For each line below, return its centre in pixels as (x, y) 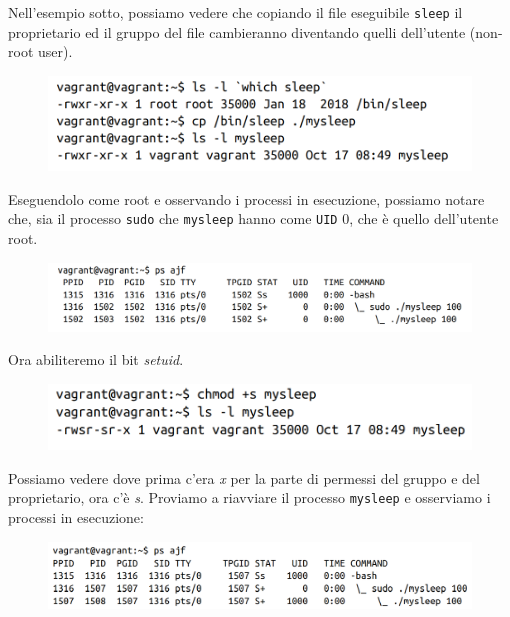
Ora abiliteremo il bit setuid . (96, 359)
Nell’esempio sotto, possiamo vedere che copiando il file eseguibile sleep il (235, 12)
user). (55, 51)
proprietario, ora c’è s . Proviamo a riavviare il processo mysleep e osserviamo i (249, 497)
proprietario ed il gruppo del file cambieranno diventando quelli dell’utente (237, 31)
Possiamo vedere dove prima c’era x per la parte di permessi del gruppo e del (244, 477)
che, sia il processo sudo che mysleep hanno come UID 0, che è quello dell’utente (253, 218)
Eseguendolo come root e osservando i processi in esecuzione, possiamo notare (246, 198)
